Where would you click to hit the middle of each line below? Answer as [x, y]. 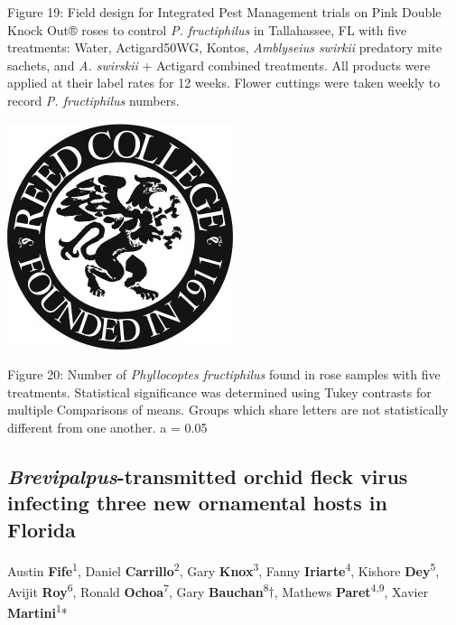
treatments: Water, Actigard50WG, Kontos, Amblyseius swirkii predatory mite [225, 47]
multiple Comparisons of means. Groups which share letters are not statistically [228, 410]
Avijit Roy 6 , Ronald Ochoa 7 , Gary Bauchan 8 [138, 590]
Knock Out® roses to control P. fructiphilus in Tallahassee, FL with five [207, 29]
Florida [42, 529]
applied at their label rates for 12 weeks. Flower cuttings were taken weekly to [224, 83]
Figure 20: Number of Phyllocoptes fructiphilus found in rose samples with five [224, 374]
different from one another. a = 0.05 [107, 427]
